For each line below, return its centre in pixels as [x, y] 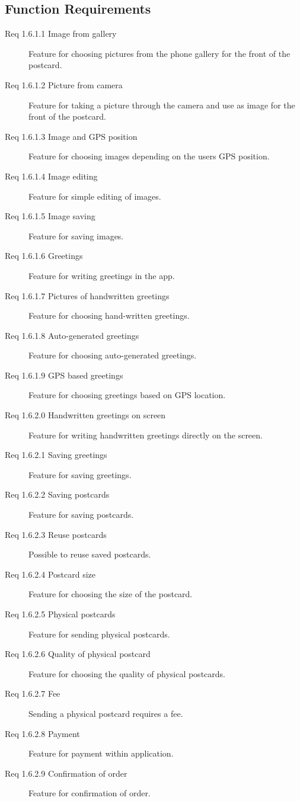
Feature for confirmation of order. [90, 793]
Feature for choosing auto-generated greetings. [113, 355]
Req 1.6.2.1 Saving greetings [56, 455]
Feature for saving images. [76, 236]
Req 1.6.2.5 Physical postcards [60, 614]
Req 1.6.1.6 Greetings [44, 256]
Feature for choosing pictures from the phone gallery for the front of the [159, 53]
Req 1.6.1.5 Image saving [50, 216]
